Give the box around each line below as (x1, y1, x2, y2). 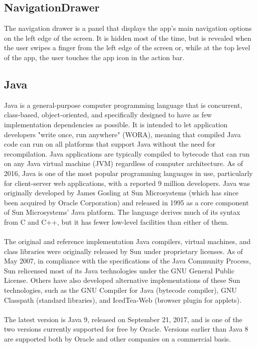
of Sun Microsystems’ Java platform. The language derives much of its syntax (4, 207, 241, 217)
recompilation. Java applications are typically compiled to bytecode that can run (4, 148, 250, 159)
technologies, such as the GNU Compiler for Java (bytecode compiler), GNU (4, 285, 237, 295)
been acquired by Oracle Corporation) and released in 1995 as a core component (4, 197, 249, 207)
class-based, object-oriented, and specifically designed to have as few (4, 109, 212, 120)
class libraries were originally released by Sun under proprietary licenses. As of (4, 246, 243, 256)
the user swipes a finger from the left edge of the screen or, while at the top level (4, 42, 251, 53)
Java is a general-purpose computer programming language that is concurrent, (4, 99, 243, 110)
